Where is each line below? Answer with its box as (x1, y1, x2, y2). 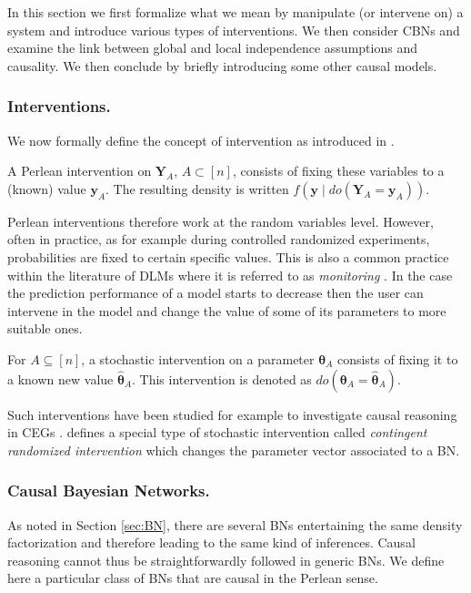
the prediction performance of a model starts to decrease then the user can (7, 283, 424, 302)
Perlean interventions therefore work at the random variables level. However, (7, 211, 434, 230)
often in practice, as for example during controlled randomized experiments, (7, 230, 430, 249)
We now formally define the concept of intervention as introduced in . (7, 130, 395, 149)
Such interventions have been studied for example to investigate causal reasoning (7, 404, 457, 424)
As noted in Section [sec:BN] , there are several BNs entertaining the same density (7, 515, 463, 534)
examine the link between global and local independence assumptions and (7, 38, 417, 57)
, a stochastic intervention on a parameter (81, 349, 315, 368)
